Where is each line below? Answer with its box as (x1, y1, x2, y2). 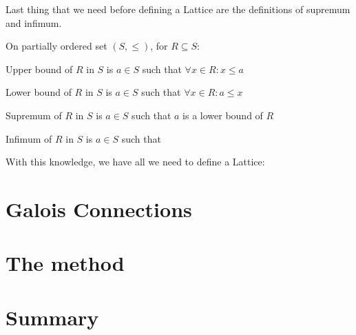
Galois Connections (6, 194, 192, 223)
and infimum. (6, 15, 62, 30)
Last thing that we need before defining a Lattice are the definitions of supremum (6, 2, 350, 16)
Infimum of (6, 131, 52, 145)
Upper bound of (6, 61, 73, 76)
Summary (6, 303, 99, 331)
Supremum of (6, 108, 62, 122)
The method (6, 249, 125, 277)
